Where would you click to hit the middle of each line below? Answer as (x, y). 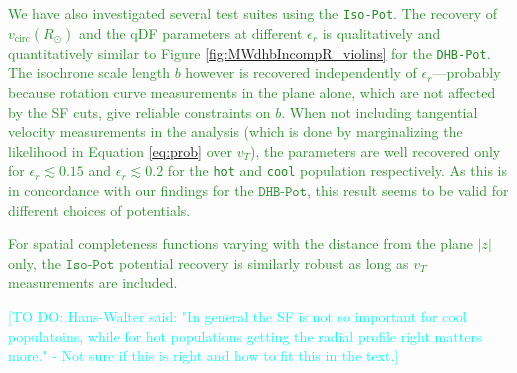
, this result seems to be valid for (408, 189)
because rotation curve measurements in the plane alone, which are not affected (252, 91)
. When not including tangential (379, 111)
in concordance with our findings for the (131, 189)
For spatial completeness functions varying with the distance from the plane (241, 243)
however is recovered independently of (301, 72)
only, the (34, 262)
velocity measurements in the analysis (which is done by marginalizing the (235, 131)
